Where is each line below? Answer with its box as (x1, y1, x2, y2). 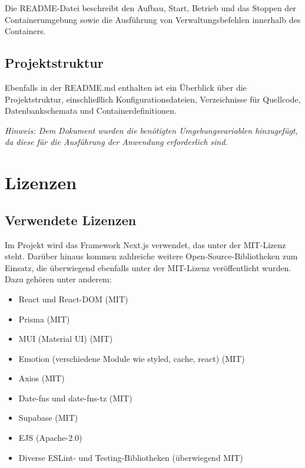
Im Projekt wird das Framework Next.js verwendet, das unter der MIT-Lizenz (5, 238, 286, 251)
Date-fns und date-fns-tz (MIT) (18, 391, 132, 404)
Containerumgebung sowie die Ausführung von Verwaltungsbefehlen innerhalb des (5, 13, 301, 25)
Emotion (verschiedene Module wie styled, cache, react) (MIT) (18, 352, 245, 364)
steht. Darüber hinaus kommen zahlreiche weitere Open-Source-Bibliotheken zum (5, 250, 298, 262)
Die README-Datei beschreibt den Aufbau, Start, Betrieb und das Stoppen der (5, 2, 296, 14)
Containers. (5, 25, 46, 37)
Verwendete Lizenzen (5, 210, 137, 229)
